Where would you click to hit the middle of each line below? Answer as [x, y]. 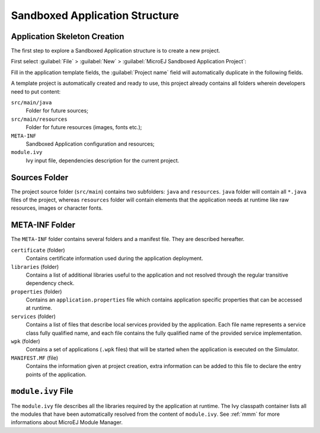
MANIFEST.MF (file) [35, 358]
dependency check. [50, 283]
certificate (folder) [38, 250]
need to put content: [36, 91]
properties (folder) [36, 291]
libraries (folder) [35, 267]
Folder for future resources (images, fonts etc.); [84, 127]
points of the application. [56, 374]
